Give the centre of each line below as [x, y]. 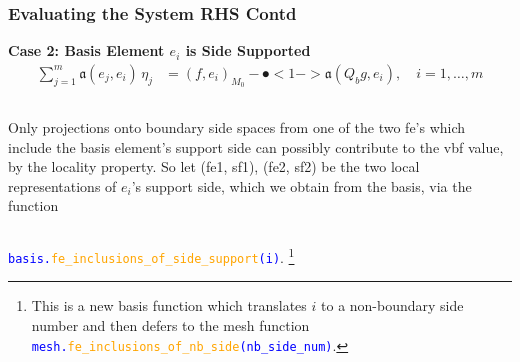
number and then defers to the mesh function [170, 324]
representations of [62, 185]
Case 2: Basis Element [86, 50]
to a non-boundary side [392, 305]
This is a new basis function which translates [169, 305]
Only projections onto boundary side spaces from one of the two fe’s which [237, 127]
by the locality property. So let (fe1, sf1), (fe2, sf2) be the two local [214, 166]
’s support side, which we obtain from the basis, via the [301, 185]
